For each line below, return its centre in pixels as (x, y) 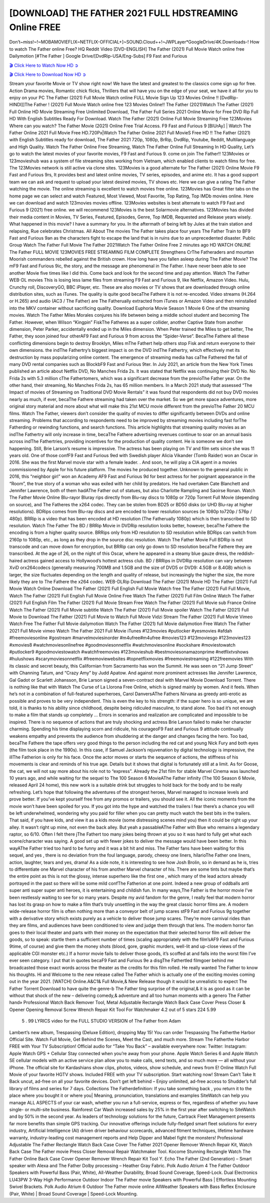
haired (16, 560)
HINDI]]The (21, 105)
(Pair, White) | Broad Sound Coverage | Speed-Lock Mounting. (73, 1193)
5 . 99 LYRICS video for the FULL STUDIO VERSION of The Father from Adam (101, 1021)
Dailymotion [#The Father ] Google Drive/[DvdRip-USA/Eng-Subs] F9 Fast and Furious (98, 56)
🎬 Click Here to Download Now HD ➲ (48, 74)
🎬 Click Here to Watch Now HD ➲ (44, 65)
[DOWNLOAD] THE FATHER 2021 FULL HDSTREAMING (124, 13)
